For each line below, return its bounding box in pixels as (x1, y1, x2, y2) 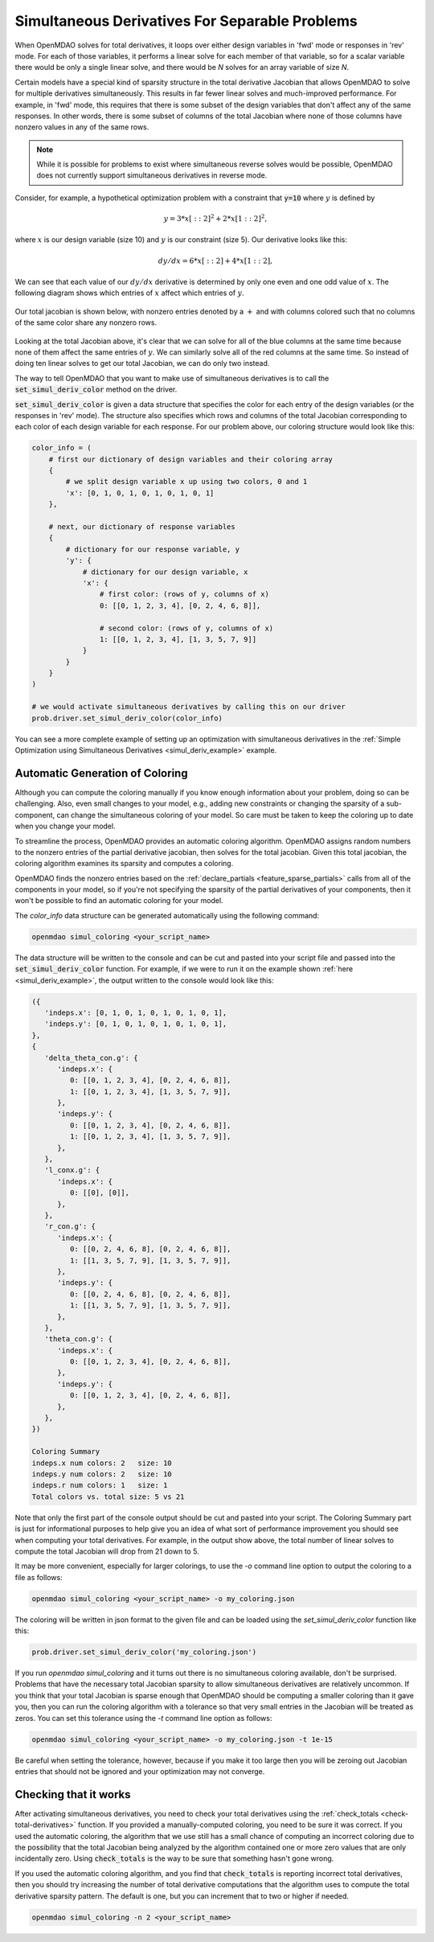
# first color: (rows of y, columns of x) (99, 589, 269, 599)
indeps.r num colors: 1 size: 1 (31, 1480, 168, 1490)
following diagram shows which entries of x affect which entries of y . (14, 288, 244, 298)
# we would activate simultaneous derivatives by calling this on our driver (31, 702, 346, 712)
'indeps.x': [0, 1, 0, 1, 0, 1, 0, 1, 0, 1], (44, 1008, 227, 1017)
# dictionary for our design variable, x (82, 567, 248, 577)
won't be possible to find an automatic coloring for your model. (14, 896, 224, 905)
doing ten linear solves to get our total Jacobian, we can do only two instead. (14, 359, 270, 368)
